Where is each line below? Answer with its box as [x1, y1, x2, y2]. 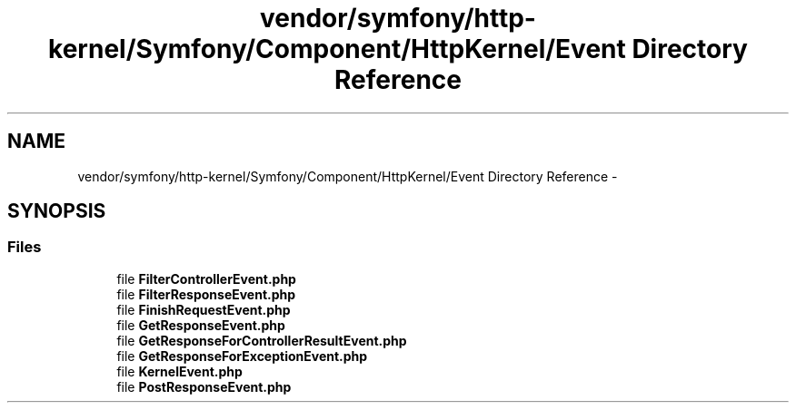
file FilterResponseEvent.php [116, 286, 296, 302]
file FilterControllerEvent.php [116, 270, 296, 287]
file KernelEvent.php [116, 363, 243, 379]
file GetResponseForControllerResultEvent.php [116, 332, 407, 348]
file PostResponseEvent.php [116, 378, 292, 395]
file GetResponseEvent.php [116, 317, 285, 333]
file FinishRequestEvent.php [116, 301, 291, 317]
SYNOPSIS [7, 200, 106, 223]
